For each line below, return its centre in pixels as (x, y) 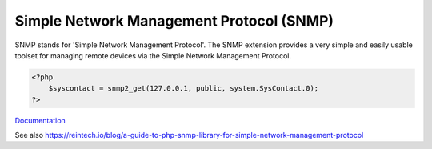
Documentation (40, 120)
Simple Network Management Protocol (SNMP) (174, 21)
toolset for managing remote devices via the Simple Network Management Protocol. (153, 55)
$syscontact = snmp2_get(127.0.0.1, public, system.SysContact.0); (184, 89)
